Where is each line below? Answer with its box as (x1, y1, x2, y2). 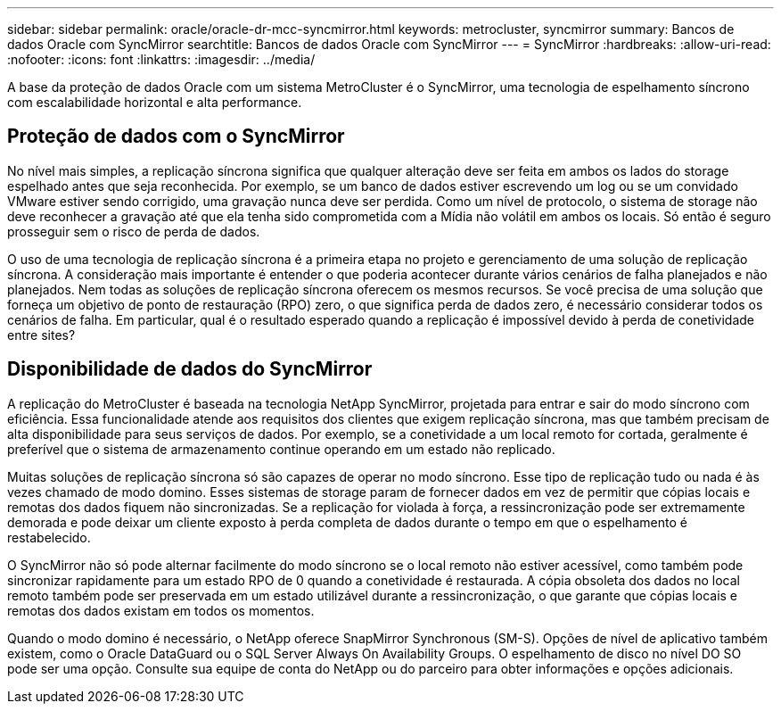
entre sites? (7, 327, 76, 343)
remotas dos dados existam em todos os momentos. (7, 602, 315, 618)
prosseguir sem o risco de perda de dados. (7, 223, 260, 239)
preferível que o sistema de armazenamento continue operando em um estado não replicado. (7, 441, 555, 457)
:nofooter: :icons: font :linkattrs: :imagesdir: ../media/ (7, 52, 316, 67)
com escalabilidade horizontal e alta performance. (7, 95, 302, 110)
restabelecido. (7, 529, 91, 545)
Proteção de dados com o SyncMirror (7, 125, 345, 148)
